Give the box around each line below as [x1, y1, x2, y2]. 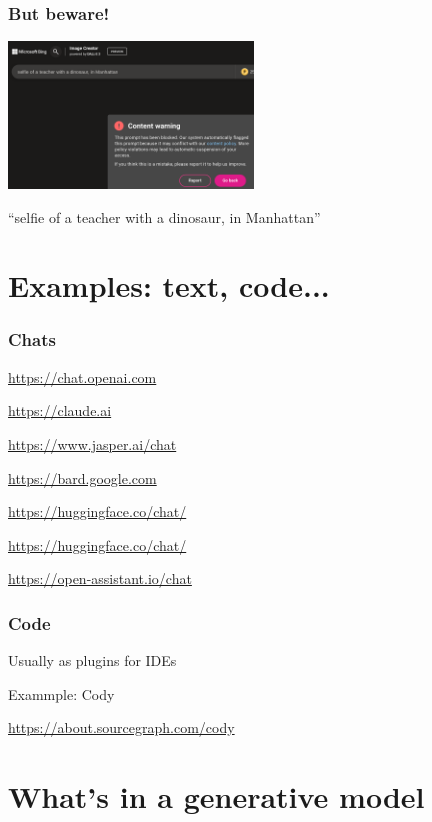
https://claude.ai [8, 400, 112, 421]
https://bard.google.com [8, 467, 157, 488]
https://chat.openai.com [8, 366, 157, 387]
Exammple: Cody [8, 683, 115, 704]
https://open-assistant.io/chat [8, 568, 192, 589]
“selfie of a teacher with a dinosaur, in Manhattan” [8, 206, 321, 227]
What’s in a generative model [8, 776, 425, 817]
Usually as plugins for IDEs [8, 650, 177, 671]
